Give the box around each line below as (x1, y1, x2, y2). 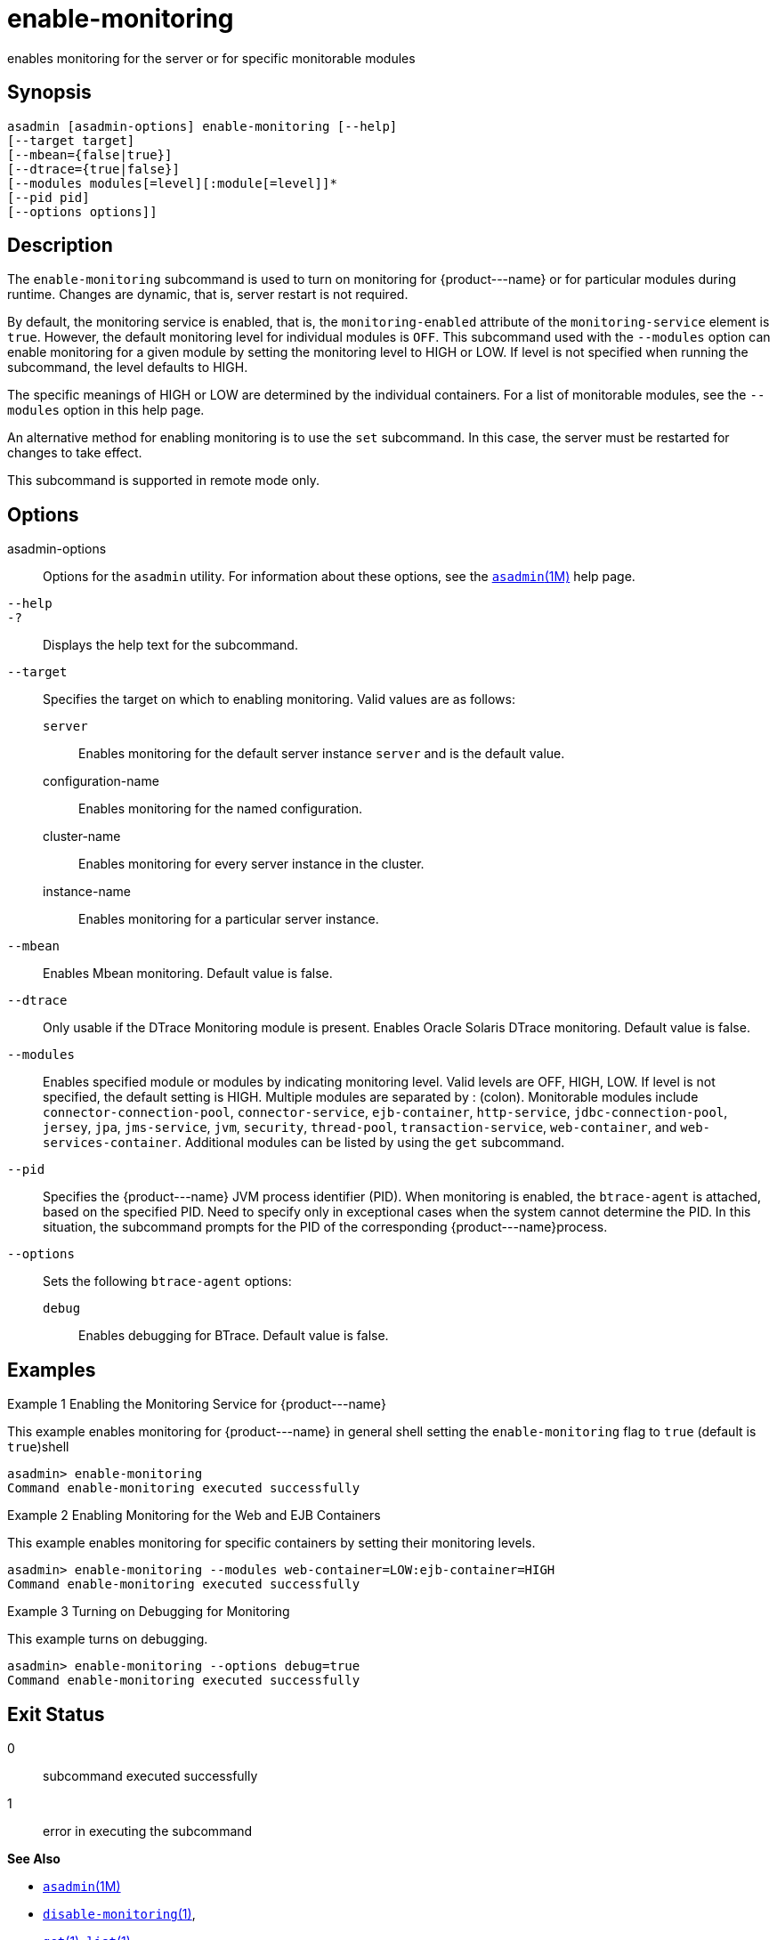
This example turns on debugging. (7, 1631, 208, 1647)
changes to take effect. (7, 445, 142, 461)
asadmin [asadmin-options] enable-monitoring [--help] (7, 118, 398, 133)
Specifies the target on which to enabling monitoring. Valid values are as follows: (43, 691, 515, 707)
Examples (7, 1358, 96, 1381)
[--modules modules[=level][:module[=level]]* (7, 175, 337, 190)
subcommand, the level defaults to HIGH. (7, 360, 248, 376)
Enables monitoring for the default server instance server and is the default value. (78, 746, 565, 762)
